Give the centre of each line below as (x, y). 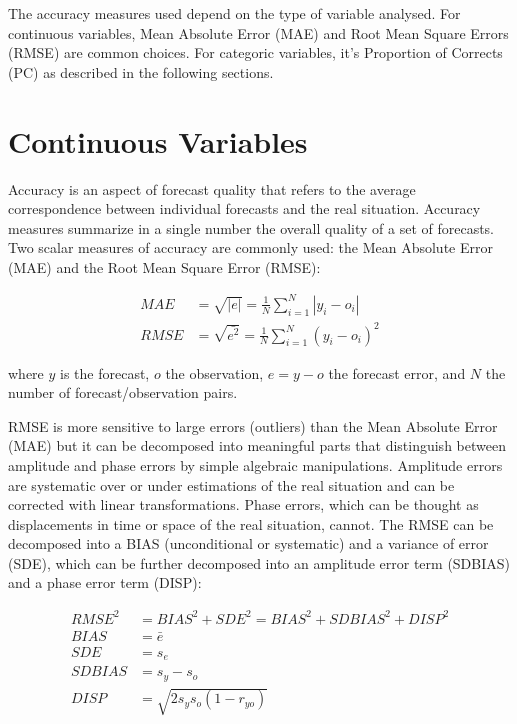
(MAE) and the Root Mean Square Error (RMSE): (164, 266)
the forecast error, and (397, 372)
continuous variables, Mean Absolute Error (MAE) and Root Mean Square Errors (258, 32)
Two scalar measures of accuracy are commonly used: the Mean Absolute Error (250, 247)
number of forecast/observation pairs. (123, 392)
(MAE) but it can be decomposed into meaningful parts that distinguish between (257, 445)
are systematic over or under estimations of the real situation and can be (231, 484)
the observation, (214, 372)
